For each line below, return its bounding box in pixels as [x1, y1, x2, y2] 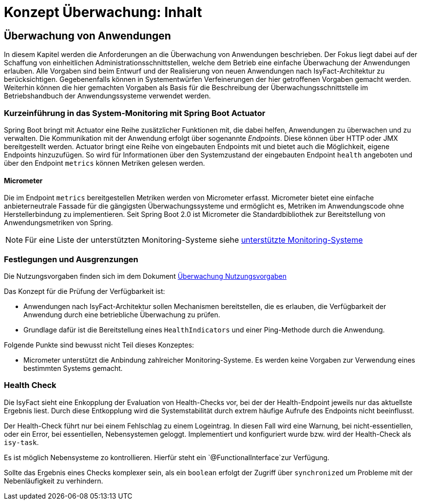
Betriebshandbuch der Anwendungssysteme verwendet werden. [4, 92, 211, 100]
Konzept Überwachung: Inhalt [4, 4, 202, 20]
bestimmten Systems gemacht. [23, 364, 123, 372]
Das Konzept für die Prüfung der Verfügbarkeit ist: [4, 287, 165, 295]
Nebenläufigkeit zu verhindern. [4, 476, 103, 485]
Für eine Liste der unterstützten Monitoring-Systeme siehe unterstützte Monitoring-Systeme [25, 235, 363, 245]
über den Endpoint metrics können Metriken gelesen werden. [4, 158, 205, 167]
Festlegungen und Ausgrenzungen [4, 254, 138, 264]
